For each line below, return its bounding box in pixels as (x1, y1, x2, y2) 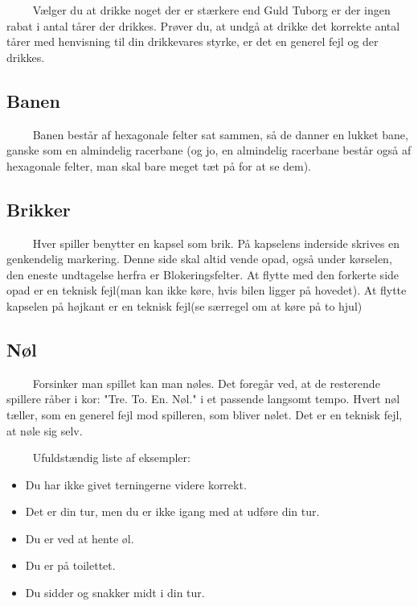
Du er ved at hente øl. (25, 530, 134, 546)
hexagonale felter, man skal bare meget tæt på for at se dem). (6, 157, 312, 174)
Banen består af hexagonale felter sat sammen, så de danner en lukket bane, (32, 126, 408, 142)
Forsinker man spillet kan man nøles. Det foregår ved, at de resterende (32, 374, 380, 391)
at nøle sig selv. (6, 422, 83, 439)
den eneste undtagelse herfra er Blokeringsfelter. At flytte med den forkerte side (6, 266, 400, 282)
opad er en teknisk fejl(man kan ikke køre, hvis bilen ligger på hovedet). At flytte (6, 282, 407, 299)
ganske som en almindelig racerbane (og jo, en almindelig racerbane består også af (6, 142, 412, 159)
